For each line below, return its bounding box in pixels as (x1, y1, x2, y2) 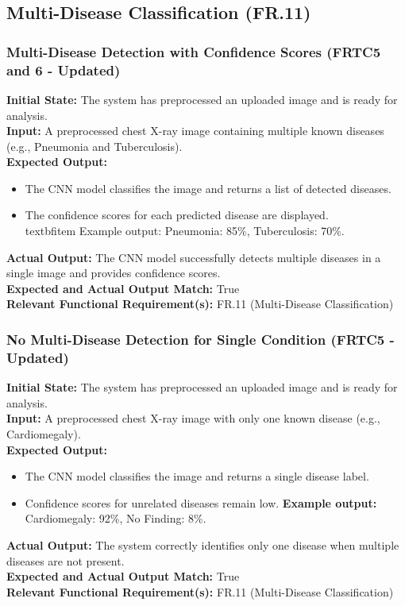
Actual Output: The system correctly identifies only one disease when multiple (6, 536, 399, 553)
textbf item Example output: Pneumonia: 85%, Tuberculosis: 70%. (25, 222, 345, 239)
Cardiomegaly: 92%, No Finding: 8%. (25, 510, 206, 527)
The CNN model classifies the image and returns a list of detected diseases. (25, 179, 391, 196)
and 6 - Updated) (6, 60, 121, 79)
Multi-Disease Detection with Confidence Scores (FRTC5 (6, 41, 381, 61)
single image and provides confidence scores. (6, 264, 221, 281)
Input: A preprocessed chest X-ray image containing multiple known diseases (6, 122, 384, 139)
